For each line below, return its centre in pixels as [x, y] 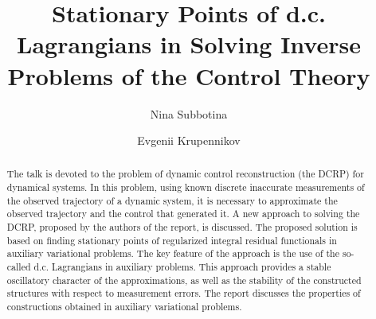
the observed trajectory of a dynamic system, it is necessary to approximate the [172, 200]
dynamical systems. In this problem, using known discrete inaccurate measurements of [186, 187]
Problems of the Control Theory [189, 75]
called [19, 267]
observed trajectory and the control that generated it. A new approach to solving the [183, 214]
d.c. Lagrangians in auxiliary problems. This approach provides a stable [182, 267]
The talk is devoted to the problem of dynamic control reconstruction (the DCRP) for [185, 174]
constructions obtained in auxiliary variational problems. [124, 307]
